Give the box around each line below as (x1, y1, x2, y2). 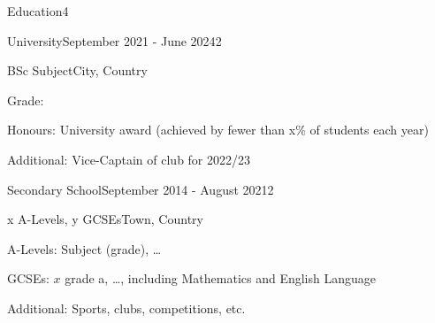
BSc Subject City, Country (7, 61, 148, 80)
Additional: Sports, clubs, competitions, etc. (7, 298, 246, 317)
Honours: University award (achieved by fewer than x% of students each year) (7, 120, 429, 139)
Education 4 (7, 2, 69, 19)
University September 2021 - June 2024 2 (7, 31, 222, 50)
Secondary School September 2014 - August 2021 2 (7, 180, 274, 198)
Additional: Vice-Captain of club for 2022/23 (7, 150, 251, 168)
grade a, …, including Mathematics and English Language (65, 269, 377, 288)
